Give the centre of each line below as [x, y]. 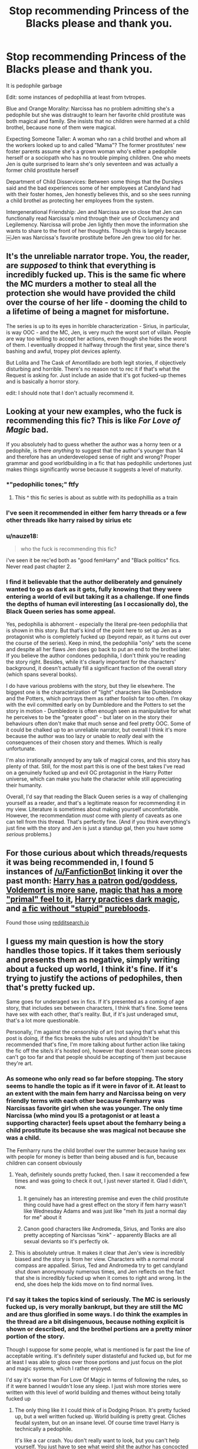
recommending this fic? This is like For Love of [93, 421]
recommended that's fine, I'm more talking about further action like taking [96, 1044]
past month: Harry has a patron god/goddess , [92, 881]
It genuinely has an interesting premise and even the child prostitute [106, 1198]
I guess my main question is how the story [85, 941]
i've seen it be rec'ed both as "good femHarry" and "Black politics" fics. [93, 560]
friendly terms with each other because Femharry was [85, 1100]
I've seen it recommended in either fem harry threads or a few [96, 512]
